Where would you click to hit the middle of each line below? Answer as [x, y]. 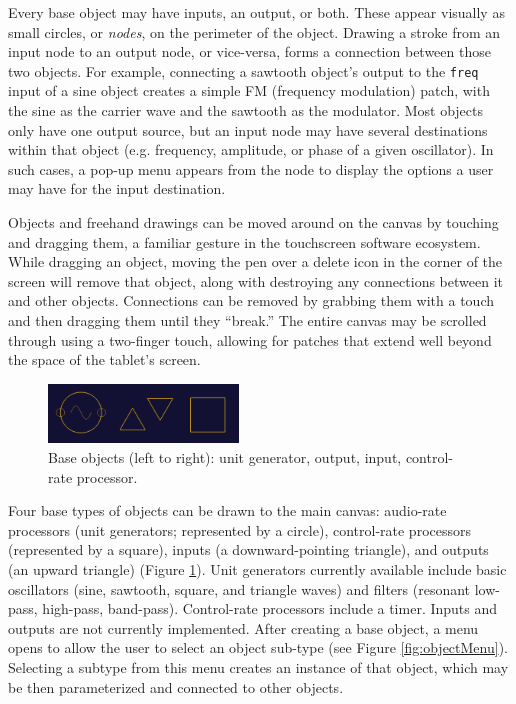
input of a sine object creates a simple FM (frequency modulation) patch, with [249, 90]
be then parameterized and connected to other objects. [176, 686]
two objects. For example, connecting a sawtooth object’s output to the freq [243, 70]
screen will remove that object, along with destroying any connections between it [255, 280]
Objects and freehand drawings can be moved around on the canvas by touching [253, 222]
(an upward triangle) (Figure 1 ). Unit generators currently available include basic [257, 569]
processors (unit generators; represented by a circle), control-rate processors [240, 529]
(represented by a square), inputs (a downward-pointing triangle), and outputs [248, 549]
